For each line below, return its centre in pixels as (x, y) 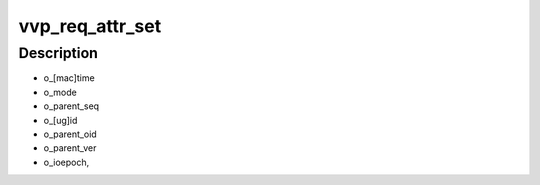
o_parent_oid (70, 134)
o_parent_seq (71, 106)
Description (58, 53)
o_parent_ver (70, 148)
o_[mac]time (69, 78)
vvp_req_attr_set (90, 26)
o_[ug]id (60, 120)
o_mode (60, 92)
